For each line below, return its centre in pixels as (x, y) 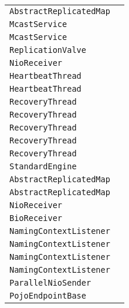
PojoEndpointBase (48, 296)
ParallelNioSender (50, 283)
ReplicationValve (48, 50)
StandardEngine (43, 166)
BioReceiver (36, 218)
